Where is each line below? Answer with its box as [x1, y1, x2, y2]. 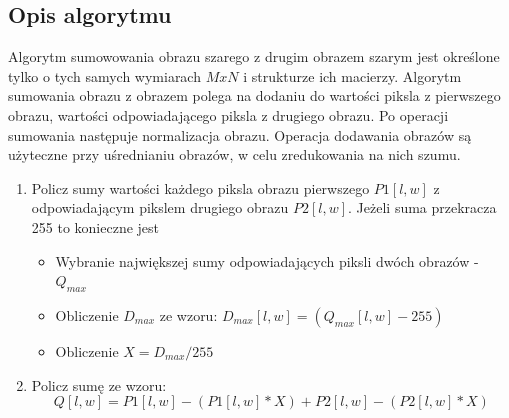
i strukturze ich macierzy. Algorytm [243, 65, 462, 86]
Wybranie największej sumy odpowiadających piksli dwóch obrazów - [55, 250, 479, 271]
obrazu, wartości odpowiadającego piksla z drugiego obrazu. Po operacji [8, 104, 449, 125]
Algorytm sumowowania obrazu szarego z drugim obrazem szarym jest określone [8, 46, 500, 67]
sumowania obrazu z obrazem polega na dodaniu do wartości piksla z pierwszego [8, 85, 501, 106]
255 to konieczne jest [31, 216, 160, 237]
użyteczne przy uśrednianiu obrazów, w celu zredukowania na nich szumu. [8, 144, 461, 165]
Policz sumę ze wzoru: [31, 374, 167, 395]
